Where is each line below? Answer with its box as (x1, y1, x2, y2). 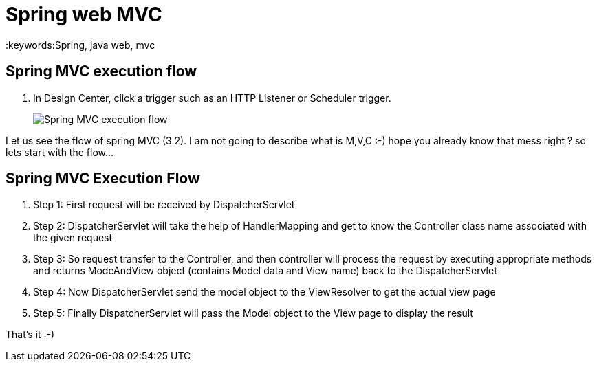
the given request (33, 232, 113, 244)
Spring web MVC (6, 3, 162, 26)
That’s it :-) (6, 329, 55, 341)
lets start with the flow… (6, 146, 114, 158)
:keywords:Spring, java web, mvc (6, 38, 155, 51)
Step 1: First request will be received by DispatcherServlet (33, 199, 295, 211)
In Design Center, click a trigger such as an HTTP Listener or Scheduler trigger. (33, 91, 391, 104)
